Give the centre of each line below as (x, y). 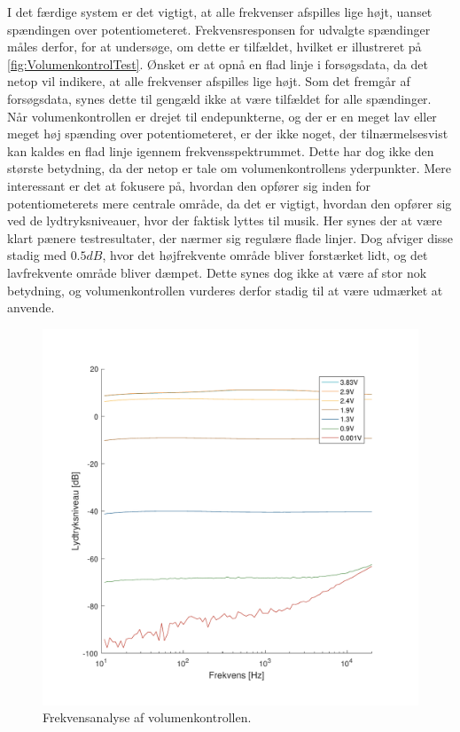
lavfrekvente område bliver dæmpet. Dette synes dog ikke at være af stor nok (217, 272)
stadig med (37, 255)
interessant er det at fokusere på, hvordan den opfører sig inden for (189, 185)
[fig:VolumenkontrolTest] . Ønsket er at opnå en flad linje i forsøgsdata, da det (218, 63)
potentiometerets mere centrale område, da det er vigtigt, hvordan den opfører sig (230, 203)
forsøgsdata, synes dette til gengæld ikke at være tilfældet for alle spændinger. (219, 98)
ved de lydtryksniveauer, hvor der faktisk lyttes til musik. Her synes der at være (225, 220)
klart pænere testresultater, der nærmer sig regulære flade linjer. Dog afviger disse (230, 237)
